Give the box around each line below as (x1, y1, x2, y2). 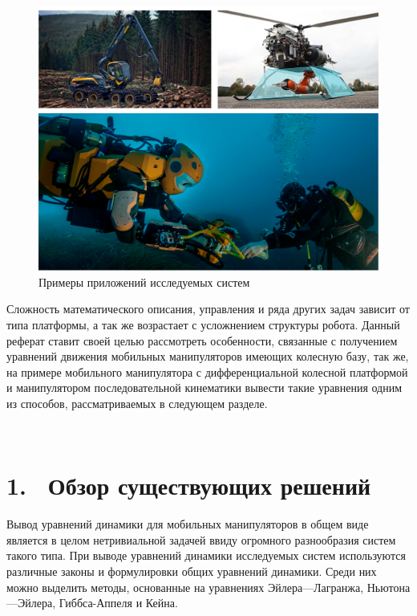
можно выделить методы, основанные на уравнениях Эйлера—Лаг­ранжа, (6, 578, 364, 595)
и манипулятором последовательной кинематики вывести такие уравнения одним (6, 379, 403, 396)
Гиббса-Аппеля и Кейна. (59, 594, 178, 611)
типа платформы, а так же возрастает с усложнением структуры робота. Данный (6, 316, 400, 332)
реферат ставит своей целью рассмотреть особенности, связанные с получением (6, 332, 398, 349)
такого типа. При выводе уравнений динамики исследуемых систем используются (6, 547, 406, 564)
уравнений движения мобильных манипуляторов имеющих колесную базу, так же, (6, 348, 409, 365)
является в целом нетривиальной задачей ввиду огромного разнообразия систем (6, 531, 396, 548)
